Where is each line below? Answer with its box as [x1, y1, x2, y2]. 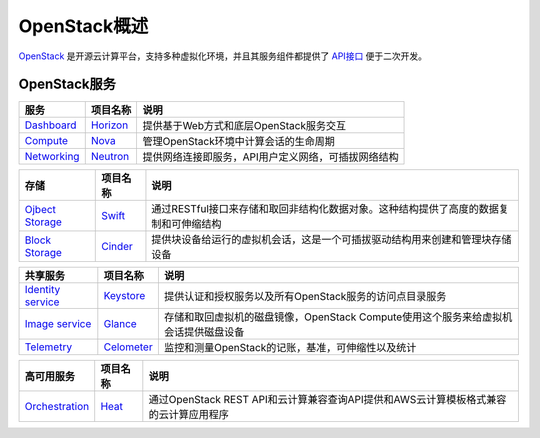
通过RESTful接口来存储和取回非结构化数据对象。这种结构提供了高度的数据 [151, 202, 500, 216]
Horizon [90, 118, 129, 132]
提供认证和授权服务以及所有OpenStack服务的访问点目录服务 [163, 290, 447, 304]
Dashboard [24, 118, 77, 132]
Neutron [90, 150, 130, 164]
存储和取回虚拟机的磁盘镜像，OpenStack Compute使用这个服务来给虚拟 [163, 310, 503, 324]
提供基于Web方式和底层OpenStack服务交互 [142, 119, 347, 133]
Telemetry [24, 340, 73, 354]
